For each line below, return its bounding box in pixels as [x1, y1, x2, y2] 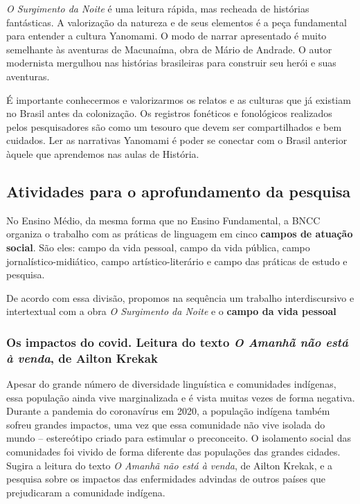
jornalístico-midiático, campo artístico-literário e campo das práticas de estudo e [6, 253, 348, 268]
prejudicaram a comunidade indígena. [6, 485, 165, 499]
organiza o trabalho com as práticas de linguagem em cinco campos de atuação [6, 226, 353, 241]
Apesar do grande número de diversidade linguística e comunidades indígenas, [6, 377, 336, 391]
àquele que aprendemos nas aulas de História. [6, 146, 199, 161]
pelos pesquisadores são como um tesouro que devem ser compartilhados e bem [6, 119, 342, 134]
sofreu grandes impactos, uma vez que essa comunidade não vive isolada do [6, 417, 325, 431]
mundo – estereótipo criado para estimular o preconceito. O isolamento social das [6, 431, 351, 445]
